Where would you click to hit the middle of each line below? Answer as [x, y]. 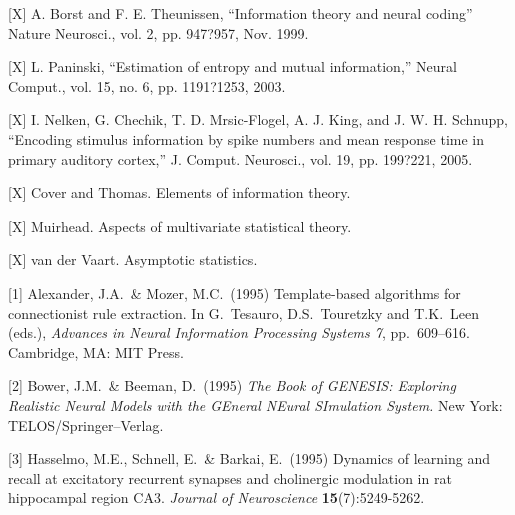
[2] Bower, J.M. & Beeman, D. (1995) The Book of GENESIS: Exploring [232, 385]
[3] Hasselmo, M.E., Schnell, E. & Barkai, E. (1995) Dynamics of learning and [249, 458]
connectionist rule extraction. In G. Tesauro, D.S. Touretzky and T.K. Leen [244, 312]
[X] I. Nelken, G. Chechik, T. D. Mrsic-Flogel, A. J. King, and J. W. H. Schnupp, [258, 119]
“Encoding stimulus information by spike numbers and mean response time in [246, 138]
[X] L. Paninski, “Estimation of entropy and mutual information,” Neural [232, 66]
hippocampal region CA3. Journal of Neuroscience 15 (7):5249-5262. [216, 497]
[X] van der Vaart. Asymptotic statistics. [133, 259]
